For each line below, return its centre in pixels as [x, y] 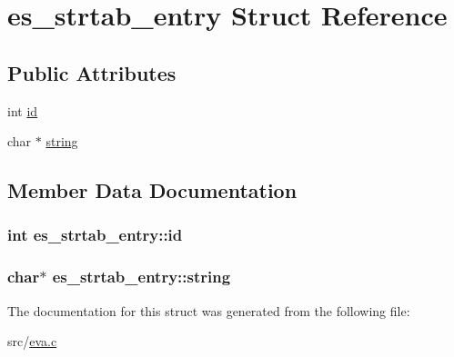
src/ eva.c [32, 341]
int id [23, 110]
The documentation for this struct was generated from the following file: [209, 310]
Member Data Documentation [152, 190]
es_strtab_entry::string [141, 277]
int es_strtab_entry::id [95, 235]
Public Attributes [92, 72]
